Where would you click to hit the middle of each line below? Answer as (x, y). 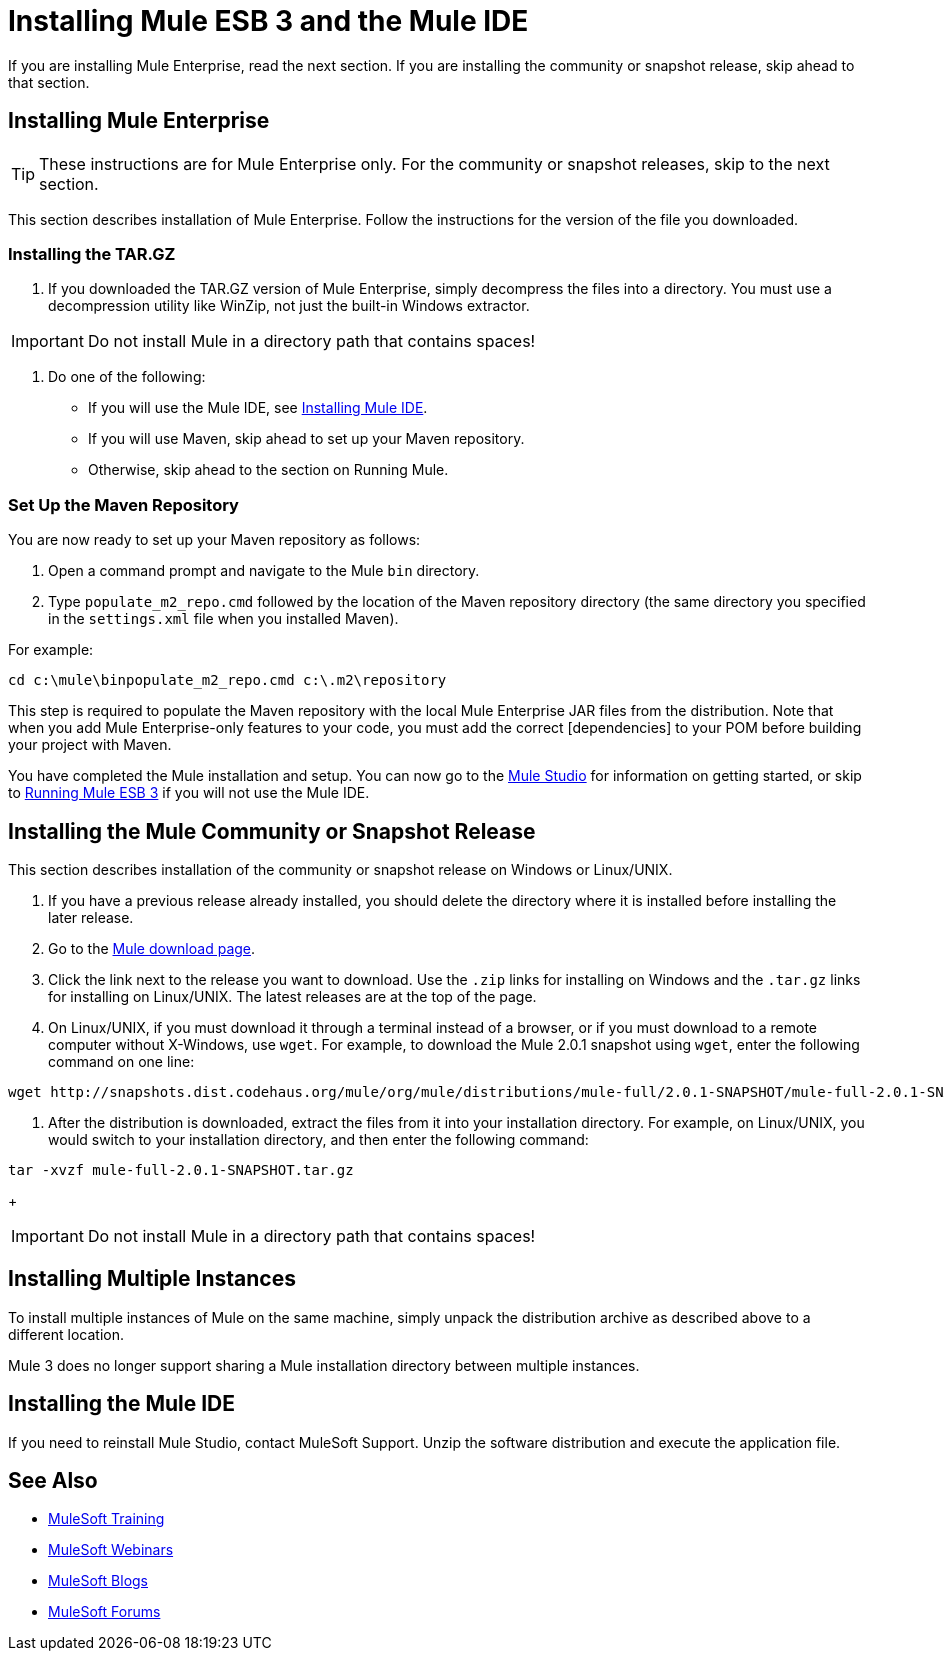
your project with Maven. (90, 745)
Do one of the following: (127, 377)
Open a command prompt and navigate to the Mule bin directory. (264, 571)
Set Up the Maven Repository (123, 504)
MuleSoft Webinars (111, 1550)
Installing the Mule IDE (122, 1404)
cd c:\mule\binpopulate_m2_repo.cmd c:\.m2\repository (227, 680)
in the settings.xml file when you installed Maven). (223, 619)
